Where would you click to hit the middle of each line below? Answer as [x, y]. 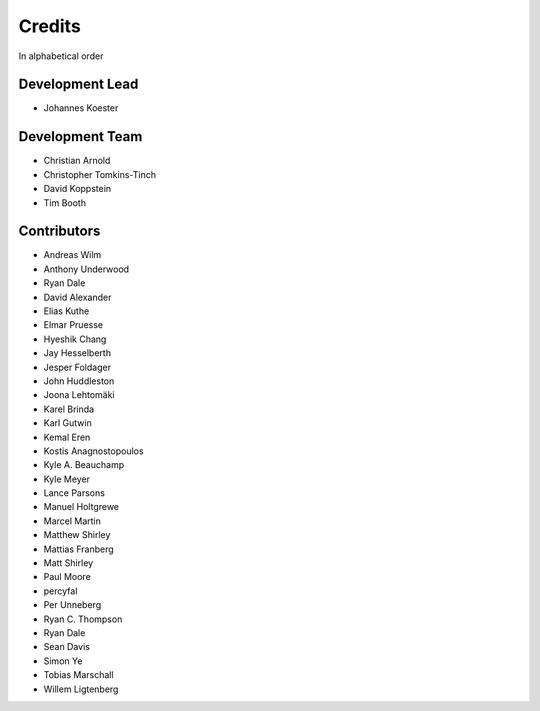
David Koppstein [77, 189]
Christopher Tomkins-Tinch [100, 174]
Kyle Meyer [66, 479]
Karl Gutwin [67, 423]
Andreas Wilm [72, 255]
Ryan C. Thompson [83, 619]
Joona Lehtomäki [79, 395]
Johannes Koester [81, 108]
